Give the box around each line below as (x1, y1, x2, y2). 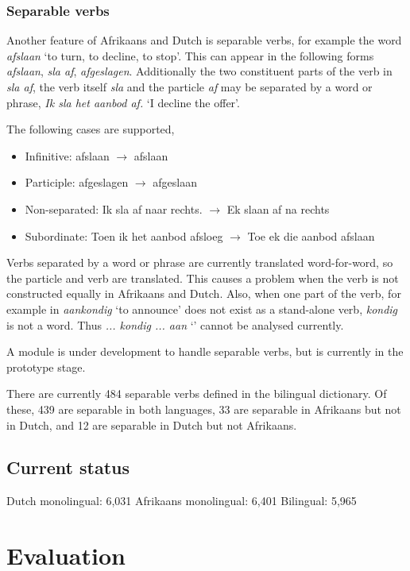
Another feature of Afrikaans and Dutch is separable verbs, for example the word (6, 32, 402, 48)
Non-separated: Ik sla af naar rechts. (25, 200, 203, 217)
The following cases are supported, (6, 121, 175, 137)
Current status (6, 455, 130, 480)
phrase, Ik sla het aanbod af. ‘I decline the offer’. (6, 94, 240, 110)
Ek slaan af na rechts (226, 200, 330, 217)
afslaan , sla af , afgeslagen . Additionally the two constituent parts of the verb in (6, 63, 393, 79)
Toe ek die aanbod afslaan (247, 227, 375, 244)
